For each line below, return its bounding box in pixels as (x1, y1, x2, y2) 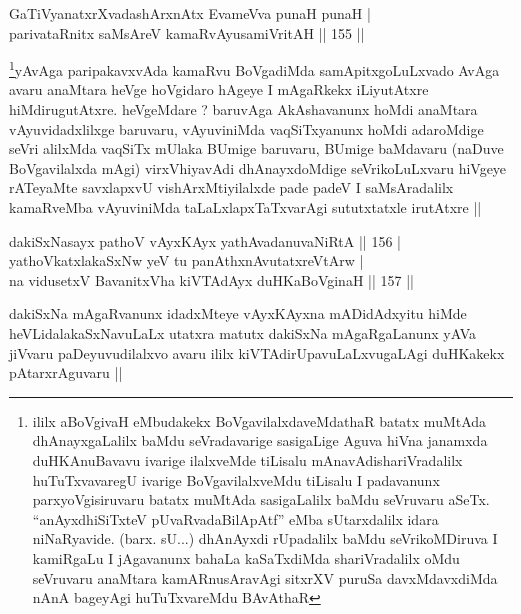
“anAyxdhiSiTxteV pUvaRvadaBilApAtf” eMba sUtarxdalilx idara (32, 508, 439, 529)
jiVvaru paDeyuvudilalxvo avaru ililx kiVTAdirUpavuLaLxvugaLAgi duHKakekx (9, 342, 505, 363)
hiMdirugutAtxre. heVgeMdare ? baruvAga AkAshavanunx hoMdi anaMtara (9, 99, 478, 120)
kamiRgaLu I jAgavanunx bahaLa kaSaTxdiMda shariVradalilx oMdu (32, 547, 460, 568)
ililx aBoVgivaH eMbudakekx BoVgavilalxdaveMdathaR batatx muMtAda (32, 410, 487, 431)
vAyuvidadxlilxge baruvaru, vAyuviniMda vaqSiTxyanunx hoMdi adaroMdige (9, 118, 484, 139)
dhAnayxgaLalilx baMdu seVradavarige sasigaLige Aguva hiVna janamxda (32, 430, 488, 451)
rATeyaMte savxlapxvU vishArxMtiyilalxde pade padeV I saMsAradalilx (9, 177, 454, 198)
